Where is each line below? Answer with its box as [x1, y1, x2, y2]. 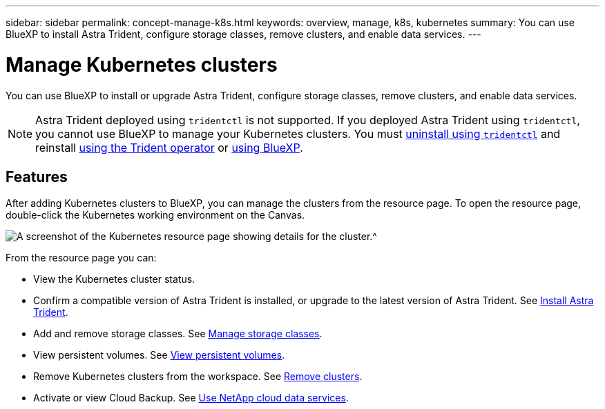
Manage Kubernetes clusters [6, 52, 278, 77]
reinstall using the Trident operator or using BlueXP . [35, 140, 303, 154]
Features [6, 168, 68, 186]
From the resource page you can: [6, 252, 157, 264]
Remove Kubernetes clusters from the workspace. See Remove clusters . [33, 370, 363, 383]
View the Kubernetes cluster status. [33, 273, 195, 286]
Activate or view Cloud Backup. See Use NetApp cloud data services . [33, 392, 349, 404]
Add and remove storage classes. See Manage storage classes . [33, 328, 323, 340]
